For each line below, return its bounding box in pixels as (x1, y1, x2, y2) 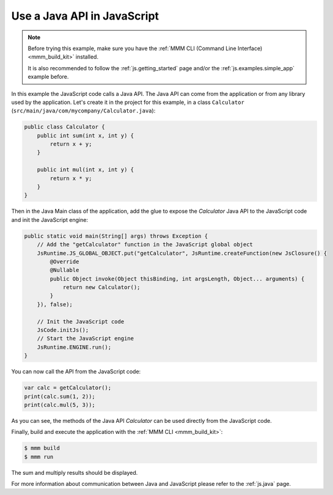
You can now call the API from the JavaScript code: (11, 368, 141, 375)
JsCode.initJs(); (37, 327, 89, 334)
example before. (27, 73, 69, 81)
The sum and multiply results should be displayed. (11, 469, 138, 476)
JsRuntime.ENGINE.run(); (37, 343, 112, 351)
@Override (49, 258, 79, 265)
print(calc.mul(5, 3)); (24, 401, 96, 408)
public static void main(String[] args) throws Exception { (24, 232, 208, 240)
